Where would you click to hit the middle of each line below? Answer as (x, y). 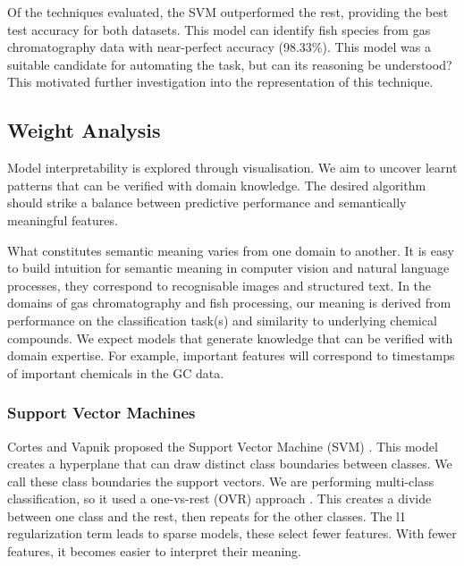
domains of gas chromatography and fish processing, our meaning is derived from (229, 303)
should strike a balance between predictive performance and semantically (207, 203)
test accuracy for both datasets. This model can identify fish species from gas (219, 29)
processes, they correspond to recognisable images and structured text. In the (219, 285)
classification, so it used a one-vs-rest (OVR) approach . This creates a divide (219, 498)
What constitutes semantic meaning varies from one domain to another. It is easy (231, 250)
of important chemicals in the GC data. (116, 372)
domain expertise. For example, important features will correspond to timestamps (231, 355)
